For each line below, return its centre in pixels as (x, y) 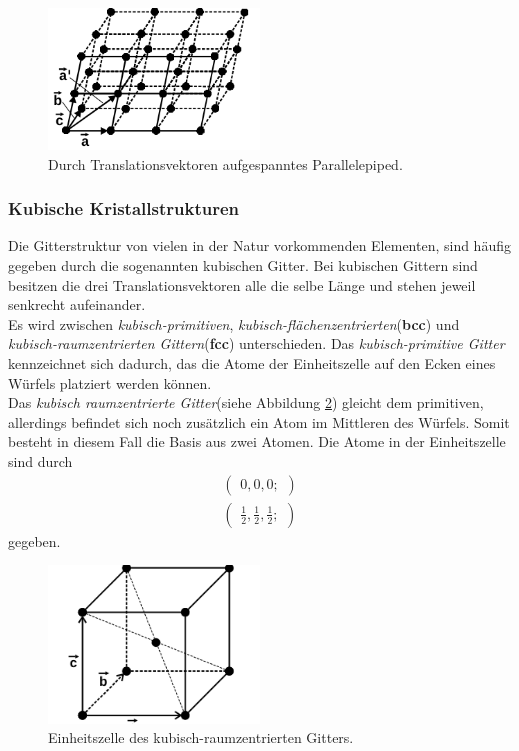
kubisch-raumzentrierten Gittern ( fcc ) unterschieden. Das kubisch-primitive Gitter (256, 343)
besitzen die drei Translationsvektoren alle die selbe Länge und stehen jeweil (242, 284)
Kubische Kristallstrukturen (123, 208)
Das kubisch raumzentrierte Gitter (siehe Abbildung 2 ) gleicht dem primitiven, (246, 402)
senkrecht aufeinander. (77, 304)
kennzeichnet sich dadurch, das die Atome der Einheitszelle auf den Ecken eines (252, 362)
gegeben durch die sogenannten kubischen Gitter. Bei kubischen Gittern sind (243, 265)
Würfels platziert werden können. (110, 382)
